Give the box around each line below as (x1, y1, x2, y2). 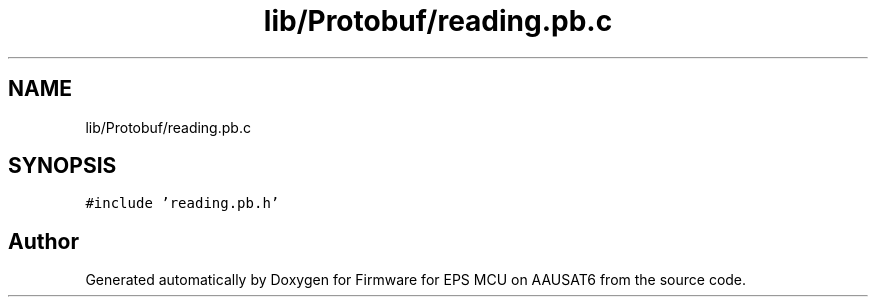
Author (8, 228, 79, 254)
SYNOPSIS (8, 153, 117, 179)
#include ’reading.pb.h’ (85, 195, 280, 212)
